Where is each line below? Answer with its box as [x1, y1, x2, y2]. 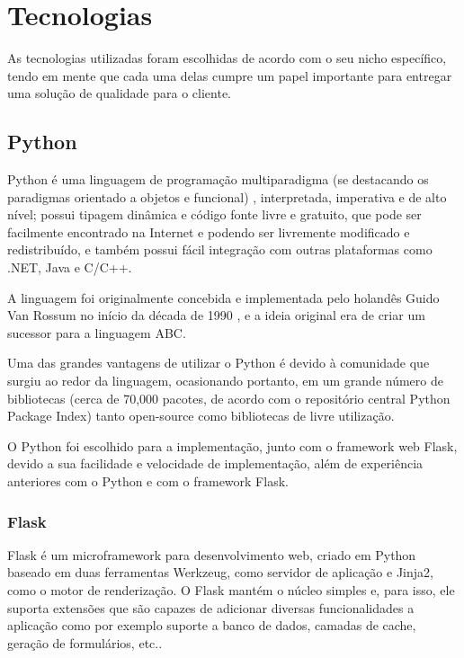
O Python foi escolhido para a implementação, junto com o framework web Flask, [7, 436, 458, 455]
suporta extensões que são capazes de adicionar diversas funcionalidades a [7, 598, 415, 617]
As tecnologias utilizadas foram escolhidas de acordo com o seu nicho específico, [7, 49, 447, 67]
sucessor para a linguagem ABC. [7, 323, 186, 342]
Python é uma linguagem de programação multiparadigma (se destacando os [7, 170, 429, 189]
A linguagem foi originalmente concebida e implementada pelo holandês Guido [7, 288, 440, 307]
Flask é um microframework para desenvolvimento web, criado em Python [7, 545, 416, 564]
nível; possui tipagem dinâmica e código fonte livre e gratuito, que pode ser [7, 205, 422, 224]
